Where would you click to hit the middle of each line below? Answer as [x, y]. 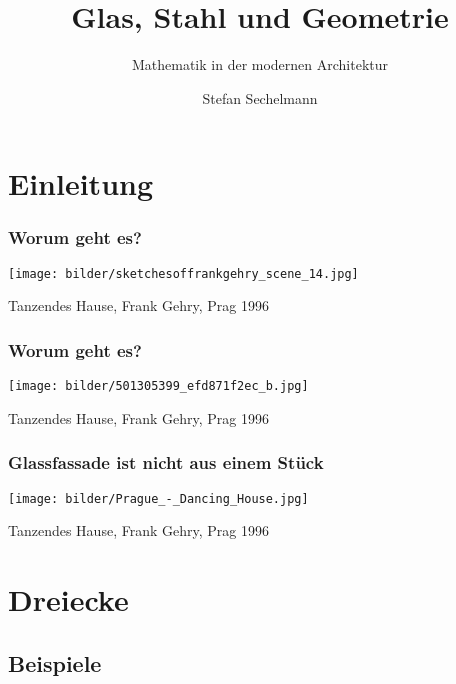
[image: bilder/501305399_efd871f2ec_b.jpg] [158, 386]
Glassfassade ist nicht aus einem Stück [166, 462]
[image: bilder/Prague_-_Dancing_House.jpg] [158, 498]
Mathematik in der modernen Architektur [260, 64]
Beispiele [55, 662]
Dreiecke [68, 599]
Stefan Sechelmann [260, 97]
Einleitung [81, 183]
